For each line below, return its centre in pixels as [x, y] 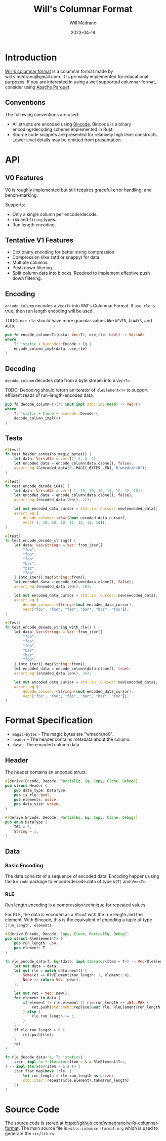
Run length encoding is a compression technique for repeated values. [76, 905]
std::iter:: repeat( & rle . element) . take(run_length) [76, 1080]
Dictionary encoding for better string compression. [64, 252]
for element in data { [37, 998]
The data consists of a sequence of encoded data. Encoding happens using [82, 876]
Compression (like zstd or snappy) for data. [56, 257]
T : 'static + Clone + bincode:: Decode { [56, 414]
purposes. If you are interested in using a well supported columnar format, [81, 82]
